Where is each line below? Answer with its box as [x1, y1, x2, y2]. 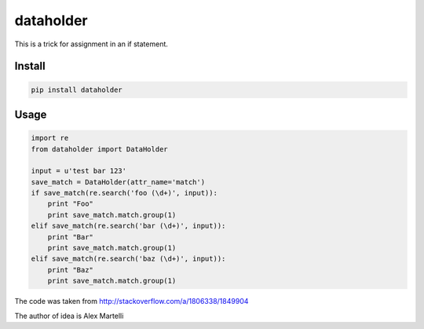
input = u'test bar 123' [31, 166, 127, 176]
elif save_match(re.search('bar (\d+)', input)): [31, 221, 226, 231]
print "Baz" [47, 265, 94, 274]
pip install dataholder [31, 85, 123, 94]
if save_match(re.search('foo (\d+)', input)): [31, 188, 217, 198]
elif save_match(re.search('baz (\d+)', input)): [31, 254, 226, 263]
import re [31, 133, 69, 143]
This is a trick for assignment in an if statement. [14, 39, 169, 49]
